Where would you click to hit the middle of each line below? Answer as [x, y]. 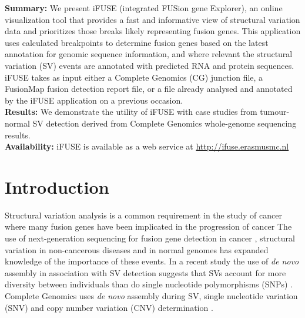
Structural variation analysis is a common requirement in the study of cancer [143, 215]
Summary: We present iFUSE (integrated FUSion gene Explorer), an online [144, 8]
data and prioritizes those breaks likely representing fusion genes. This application [153, 31]
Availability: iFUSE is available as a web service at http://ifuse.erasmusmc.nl [147, 146]
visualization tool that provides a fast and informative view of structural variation [152, 19]
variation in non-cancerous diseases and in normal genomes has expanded [137, 249]
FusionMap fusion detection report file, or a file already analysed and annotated [149, 89]
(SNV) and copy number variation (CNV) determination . [109, 307]
